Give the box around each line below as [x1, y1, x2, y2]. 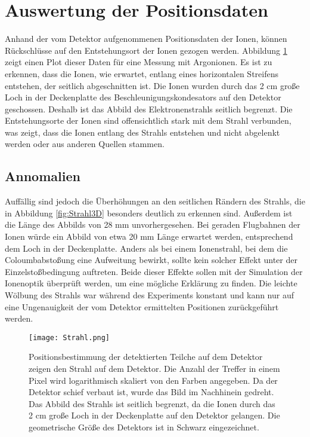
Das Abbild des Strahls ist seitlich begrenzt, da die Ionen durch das [29, 397, 275, 410]
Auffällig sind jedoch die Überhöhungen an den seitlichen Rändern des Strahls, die [5, 195, 305, 207]
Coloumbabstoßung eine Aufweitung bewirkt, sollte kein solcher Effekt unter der [5, 253, 297, 266]
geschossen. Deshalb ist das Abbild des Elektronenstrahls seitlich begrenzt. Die [5, 102, 293, 115]
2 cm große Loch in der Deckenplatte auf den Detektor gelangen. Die [29, 409, 280, 421]
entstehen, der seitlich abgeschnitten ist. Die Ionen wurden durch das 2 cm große [5, 79, 300, 91]
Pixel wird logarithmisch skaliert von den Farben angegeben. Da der [29, 374, 278, 386]
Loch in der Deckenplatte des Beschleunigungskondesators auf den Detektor [5, 91, 281, 103]
